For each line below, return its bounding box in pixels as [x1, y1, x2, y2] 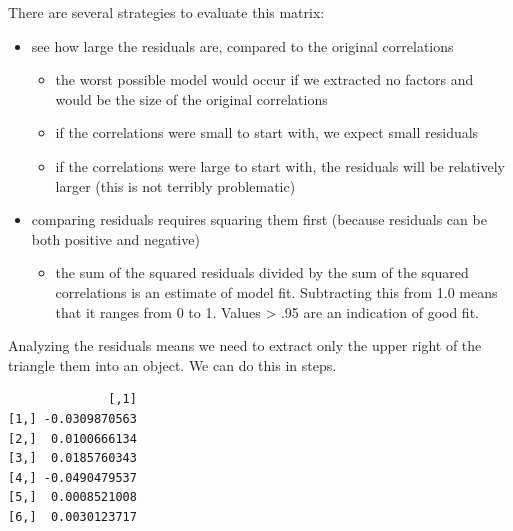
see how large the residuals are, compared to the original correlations [31, 35, 454, 56]
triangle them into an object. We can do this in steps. [8, 354, 337, 375]
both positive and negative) [31, 228, 200, 249]
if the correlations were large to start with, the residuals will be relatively [55, 155, 505, 176]
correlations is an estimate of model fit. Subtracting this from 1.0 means [55, 281, 498, 302]
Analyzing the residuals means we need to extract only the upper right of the [8, 335, 482, 356]
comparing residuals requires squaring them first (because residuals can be [31, 209, 487, 230]
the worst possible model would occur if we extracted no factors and [55, 69, 474, 90]
